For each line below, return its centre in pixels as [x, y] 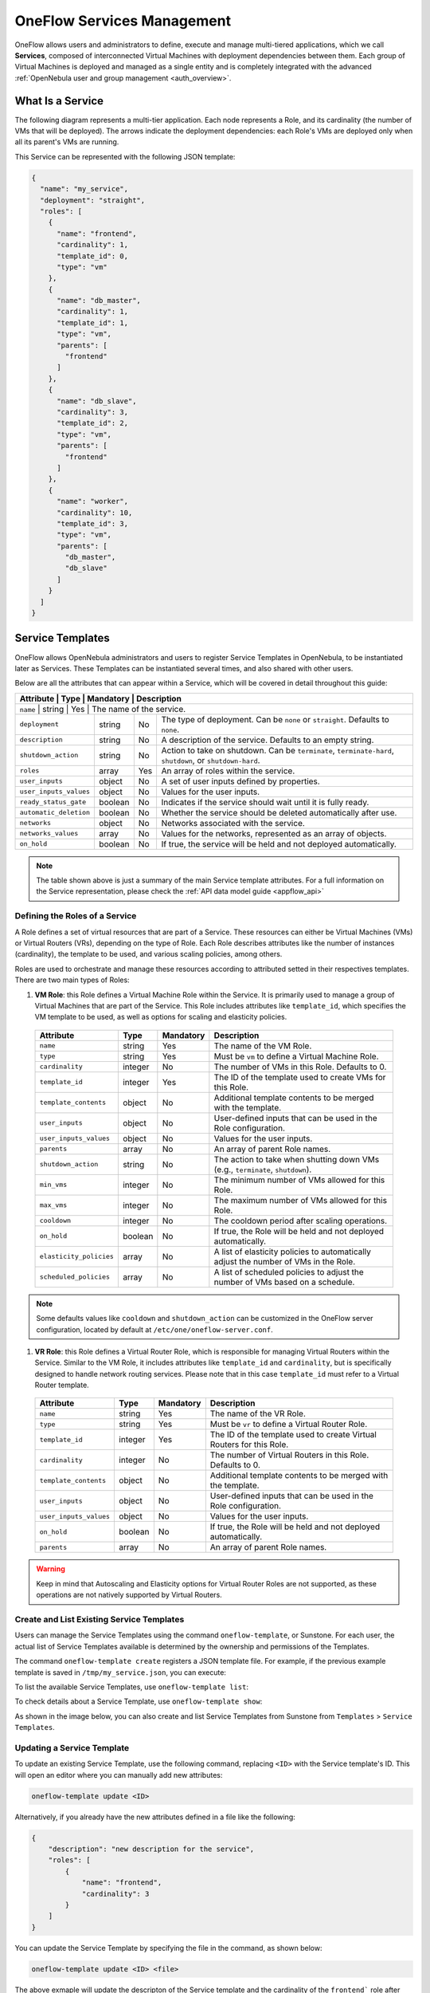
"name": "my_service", [84, 189]
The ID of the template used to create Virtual [293, 1435]
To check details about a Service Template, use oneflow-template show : [139, 1701]
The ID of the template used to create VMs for [300, 1077]
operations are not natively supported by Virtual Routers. [129, 1595]
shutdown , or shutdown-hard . [211, 760]
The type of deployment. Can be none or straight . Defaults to [275, 719]
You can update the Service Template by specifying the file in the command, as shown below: [168, 1948]
